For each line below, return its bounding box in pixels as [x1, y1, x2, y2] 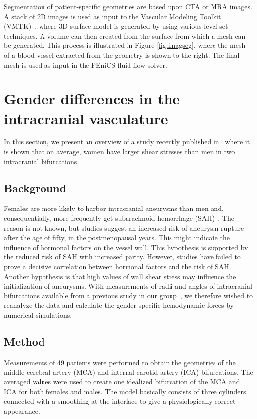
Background [4, 180, 67, 195]
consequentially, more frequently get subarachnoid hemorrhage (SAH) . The [4, 213, 234, 223]
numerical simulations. [4, 309, 72, 320]
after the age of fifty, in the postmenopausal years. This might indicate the [4, 232, 230, 243]
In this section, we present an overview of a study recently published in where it [4, 136, 250, 147]
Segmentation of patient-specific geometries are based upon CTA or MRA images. [4, 1, 252, 11]
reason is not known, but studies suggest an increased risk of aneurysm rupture [4, 222, 244, 233]
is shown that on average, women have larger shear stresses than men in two [4, 146, 235, 157]
